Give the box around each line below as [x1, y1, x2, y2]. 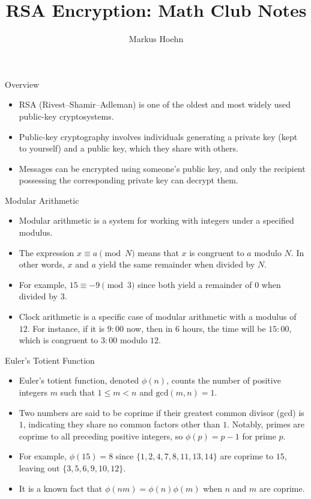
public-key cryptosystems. [19, 109, 114, 122]
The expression [19, 246, 74, 259]
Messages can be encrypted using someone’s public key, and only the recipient [19, 162, 306, 174]
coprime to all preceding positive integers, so [19, 429, 183, 442]
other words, [19, 258, 65, 271]
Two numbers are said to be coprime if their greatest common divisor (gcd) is [19, 406, 304, 418]
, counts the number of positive [166, 374, 281, 387]
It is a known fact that [19, 482, 103, 494]
